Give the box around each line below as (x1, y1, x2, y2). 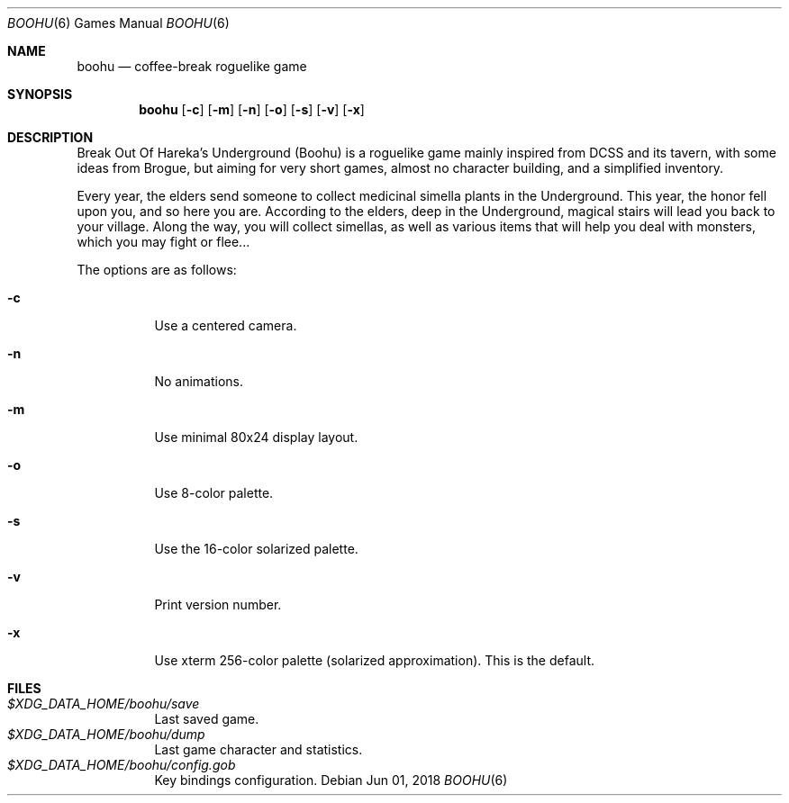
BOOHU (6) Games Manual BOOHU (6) (7, 15, 230, 31)
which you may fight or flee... (77, 234, 250, 249)
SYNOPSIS (7, 86, 73, 102)
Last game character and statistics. (154, 742, 363, 757)
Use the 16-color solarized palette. (154, 541, 358, 556)
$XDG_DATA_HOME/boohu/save (7, 696, 200, 711)
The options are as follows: (77, 262, 237, 277)
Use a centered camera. (154, 318, 297, 333)
